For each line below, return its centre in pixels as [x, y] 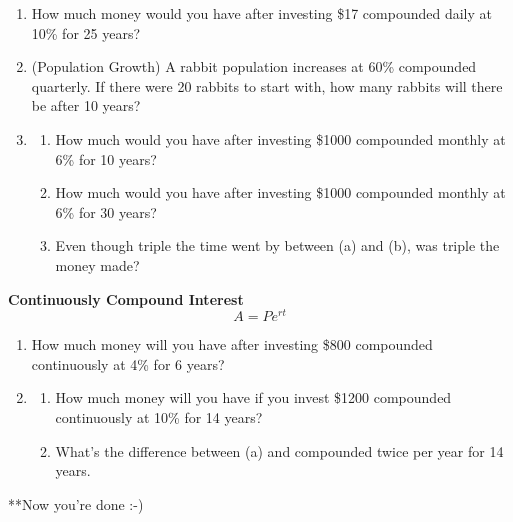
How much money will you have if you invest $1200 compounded [253, 397]
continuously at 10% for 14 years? [159, 416]
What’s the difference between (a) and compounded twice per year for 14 [279, 450]
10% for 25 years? [86, 32]
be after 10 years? [86, 105]
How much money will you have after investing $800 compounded [232, 344]
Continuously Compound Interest [126, 298]
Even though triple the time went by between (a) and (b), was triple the [277, 245]
